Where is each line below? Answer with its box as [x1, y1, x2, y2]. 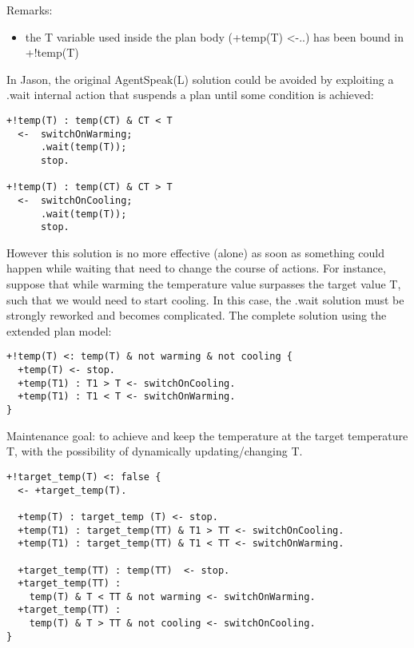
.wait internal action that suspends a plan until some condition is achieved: [6, 86, 374, 103]
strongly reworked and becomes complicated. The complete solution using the [6, 307, 387, 324]
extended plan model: [6, 322, 112, 339]
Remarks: [6, 2, 53, 18]
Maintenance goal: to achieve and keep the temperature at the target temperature [6, 427, 408, 443]
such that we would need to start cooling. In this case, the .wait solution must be [6, 291, 404, 308]
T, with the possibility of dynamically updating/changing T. [6, 443, 303, 459]
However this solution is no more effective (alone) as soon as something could [6, 244, 385, 260]
